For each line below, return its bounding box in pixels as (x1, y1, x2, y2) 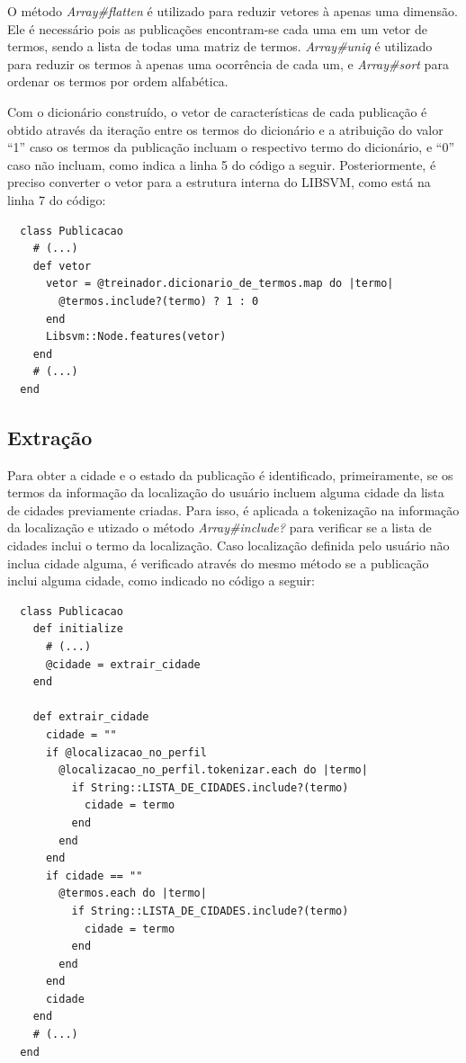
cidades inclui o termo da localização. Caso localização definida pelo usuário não (7, 536, 450, 555)
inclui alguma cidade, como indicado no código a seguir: (7, 571, 315, 590)
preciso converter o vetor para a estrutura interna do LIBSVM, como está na (7, 173, 431, 192)
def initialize (32, 622, 123, 636)
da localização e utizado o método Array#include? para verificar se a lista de (7, 518, 432, 537)
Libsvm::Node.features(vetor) (45, 330, 227, 344)
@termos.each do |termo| (58, 887, 207, 900)
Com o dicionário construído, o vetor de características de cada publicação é (7, 102, 427, 121)
